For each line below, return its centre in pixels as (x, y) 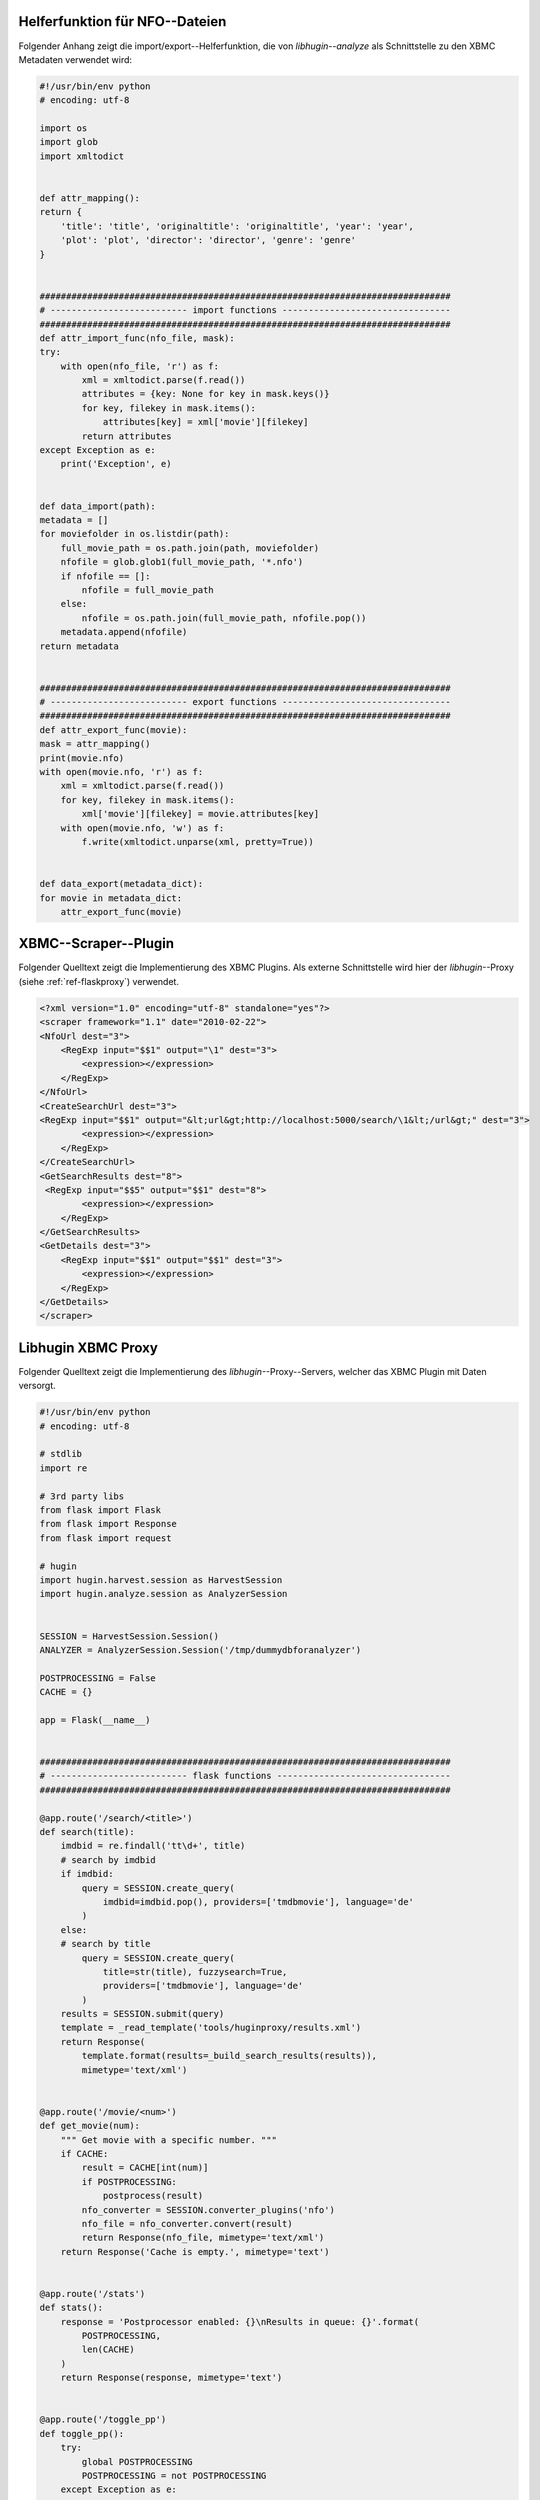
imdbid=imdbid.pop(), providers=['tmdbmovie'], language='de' (258, 1901)
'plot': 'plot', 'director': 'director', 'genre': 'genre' (208, 240)
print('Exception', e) (116, 464)
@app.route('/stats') (92, 2293)
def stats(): (71, 2308)
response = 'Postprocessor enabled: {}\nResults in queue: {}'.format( (240, 2321)
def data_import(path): (98, 506)
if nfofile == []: (105, 576)
